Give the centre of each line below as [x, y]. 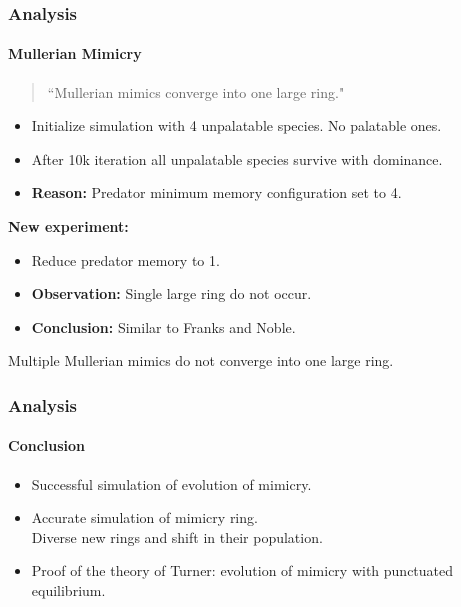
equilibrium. [68, 590]
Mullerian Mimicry [75, 53]
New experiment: [68, 226]
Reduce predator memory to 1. [125, 259]
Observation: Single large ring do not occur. [171, 293]
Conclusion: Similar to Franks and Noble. [163, 326]
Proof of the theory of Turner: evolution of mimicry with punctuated [242, 570]
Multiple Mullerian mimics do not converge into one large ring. [201, 360]
